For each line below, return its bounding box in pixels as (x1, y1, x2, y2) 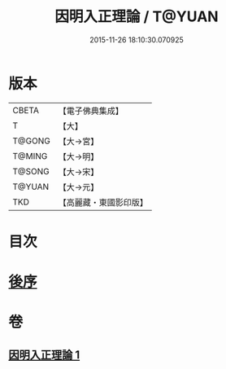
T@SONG (12, 165, 50, 177)
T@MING (12, 150, 48, 161)
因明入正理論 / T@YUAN (54, 7, 219, 26)
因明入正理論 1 (8, 348, 80, 362)
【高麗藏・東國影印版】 (58, 196, 148, 208)
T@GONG (12, 135, 50, 147)
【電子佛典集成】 (58, 105, 124, 116)
